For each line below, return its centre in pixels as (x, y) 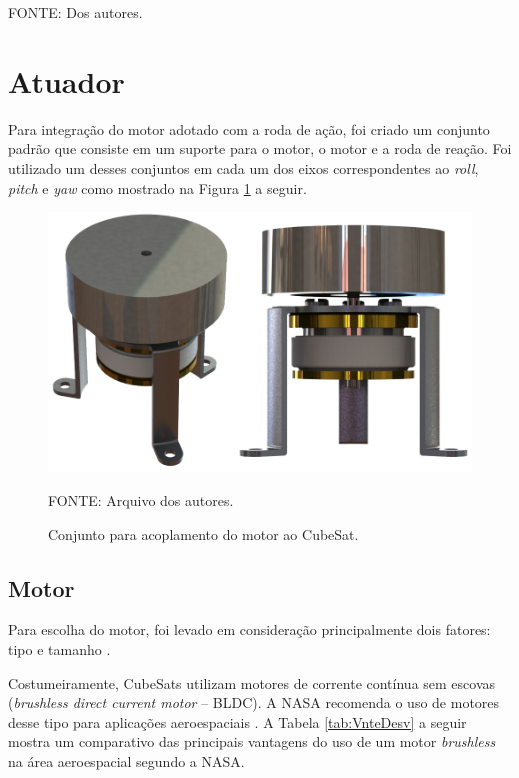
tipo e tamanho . (59, 648)
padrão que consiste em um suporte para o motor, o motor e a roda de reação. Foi (260, 148)
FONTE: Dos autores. (75, 12)
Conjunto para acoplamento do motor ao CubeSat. (203, 533)
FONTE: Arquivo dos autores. (141, 499)
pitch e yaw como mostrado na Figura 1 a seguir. (157, 187)
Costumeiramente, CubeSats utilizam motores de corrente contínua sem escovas (252, 682)
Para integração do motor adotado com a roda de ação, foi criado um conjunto (249, 128)
